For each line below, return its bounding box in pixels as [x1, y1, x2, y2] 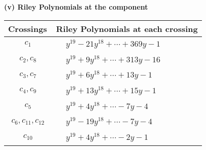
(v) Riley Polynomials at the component [4, 2, 148, 12]
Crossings [8, 22, 47, 34]
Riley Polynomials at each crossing [56, 22, 198, 34]
